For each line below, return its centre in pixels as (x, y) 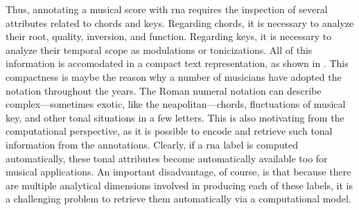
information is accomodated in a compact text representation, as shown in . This (177, 63)
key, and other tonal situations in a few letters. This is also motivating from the (175, 117)
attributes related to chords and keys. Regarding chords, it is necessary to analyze (180, 22)
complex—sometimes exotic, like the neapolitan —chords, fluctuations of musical (176, 104)
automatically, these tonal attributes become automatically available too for (167, 158)
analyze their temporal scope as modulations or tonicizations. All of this (159, 49)
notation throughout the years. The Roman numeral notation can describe (164, 90)
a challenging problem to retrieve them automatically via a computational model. (178, 199)
